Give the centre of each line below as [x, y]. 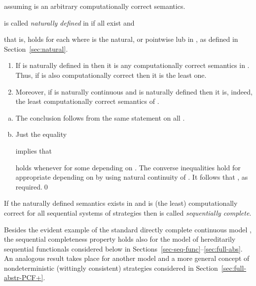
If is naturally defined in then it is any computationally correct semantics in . [132, 65]
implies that [34, 150]
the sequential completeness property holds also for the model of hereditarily [120, 239]
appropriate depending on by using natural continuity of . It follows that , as [132, 177]
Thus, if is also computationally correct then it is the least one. [111, 75]
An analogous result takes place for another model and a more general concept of [127, 258]
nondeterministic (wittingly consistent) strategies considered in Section [111, 268]
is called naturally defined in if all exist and [69, 22]
